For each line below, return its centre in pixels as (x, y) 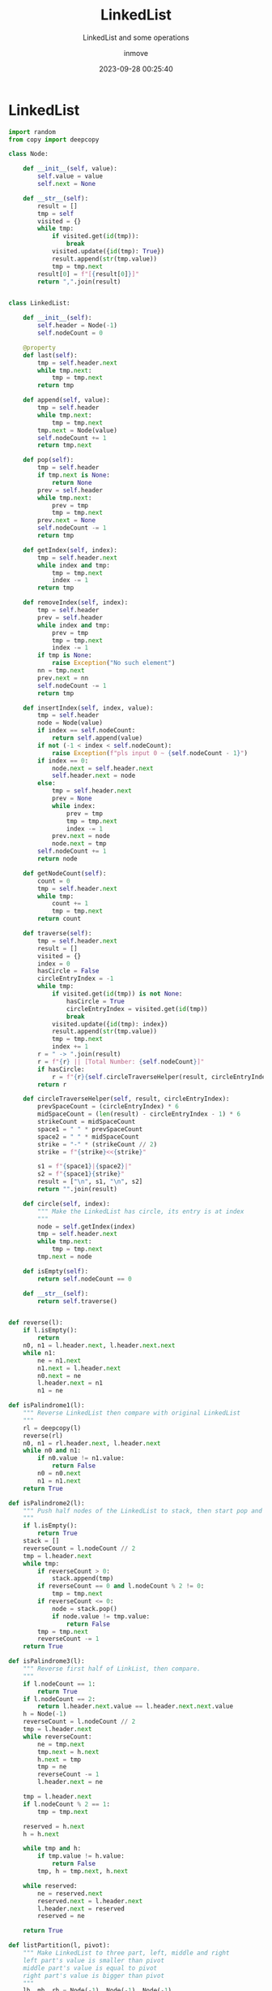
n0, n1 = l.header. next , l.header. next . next (99, 1345)
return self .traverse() (77, 1301)
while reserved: (51, 1885)
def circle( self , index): (67, 1203)
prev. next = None (66, 520)
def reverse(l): (36, 1323)
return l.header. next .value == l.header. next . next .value (135, 1707)
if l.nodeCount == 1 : (59, 1684)
